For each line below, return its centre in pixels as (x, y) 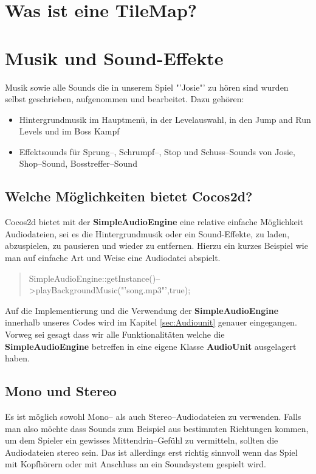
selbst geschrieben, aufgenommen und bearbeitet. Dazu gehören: (125, 99)
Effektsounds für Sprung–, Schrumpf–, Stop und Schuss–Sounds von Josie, (157, 151)
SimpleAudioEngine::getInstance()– (94, 278)
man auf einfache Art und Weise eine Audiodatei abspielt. (113, 258)
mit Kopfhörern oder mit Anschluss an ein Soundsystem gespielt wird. (136, 464)
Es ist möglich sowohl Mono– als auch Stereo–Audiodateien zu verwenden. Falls (153, 416)
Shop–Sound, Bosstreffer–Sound (78, 163)
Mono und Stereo (61, 391)
